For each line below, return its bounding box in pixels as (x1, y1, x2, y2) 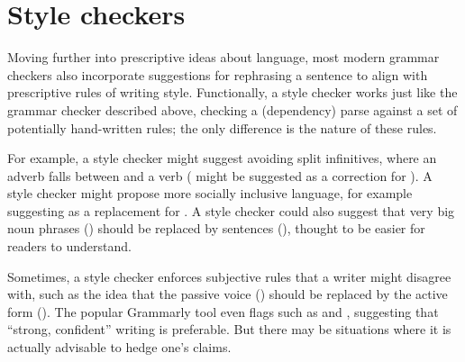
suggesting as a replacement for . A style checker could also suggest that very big (7, 201, 455, 220)
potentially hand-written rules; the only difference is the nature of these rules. (7, 118, 437, 137)
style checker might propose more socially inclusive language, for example (7, 184, 413, 203)
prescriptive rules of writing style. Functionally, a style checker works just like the (7, 83, 458, 102)
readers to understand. (7, 237, 132, 256)
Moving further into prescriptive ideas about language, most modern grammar (7, 48, 440, 67)
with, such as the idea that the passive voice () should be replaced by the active (7, 285, 448, 303)
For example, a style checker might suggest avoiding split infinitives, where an (7, 149, 437, 167)
